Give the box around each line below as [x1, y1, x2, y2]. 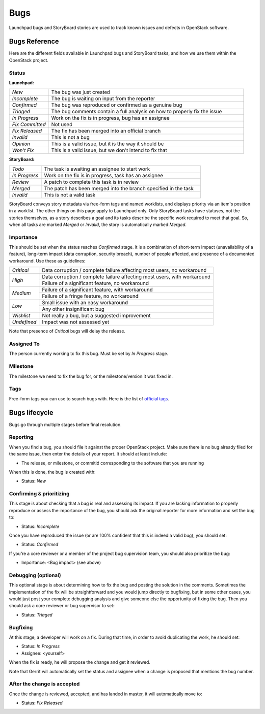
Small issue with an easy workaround [42, 299, 128, 306]
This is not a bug [51, 134, 90, 141]
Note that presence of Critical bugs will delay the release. [9, 328, 126, 334]
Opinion [12, 140, 30, 147]
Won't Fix [12, 147, 34, 154]
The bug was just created [51, 89, 110, 96]
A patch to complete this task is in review [44, 178, 139, 185]
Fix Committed [12, 121, 46, 128]
